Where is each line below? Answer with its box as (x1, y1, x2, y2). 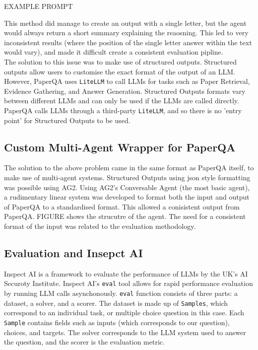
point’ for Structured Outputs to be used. (4, 115, 130, 125)
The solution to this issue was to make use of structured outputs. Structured (4, 56, 237, 67)
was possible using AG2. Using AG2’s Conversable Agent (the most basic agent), (4, 182, 250, 192)
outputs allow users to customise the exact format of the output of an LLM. (4, 66, 235, 76)
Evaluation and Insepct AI (4, 245, 143, 260)
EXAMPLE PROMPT (4, 1, 73, 11)
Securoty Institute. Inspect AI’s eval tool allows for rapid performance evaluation (4, 278, 253, 288)
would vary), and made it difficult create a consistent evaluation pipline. (4, 47, 223, 57)
